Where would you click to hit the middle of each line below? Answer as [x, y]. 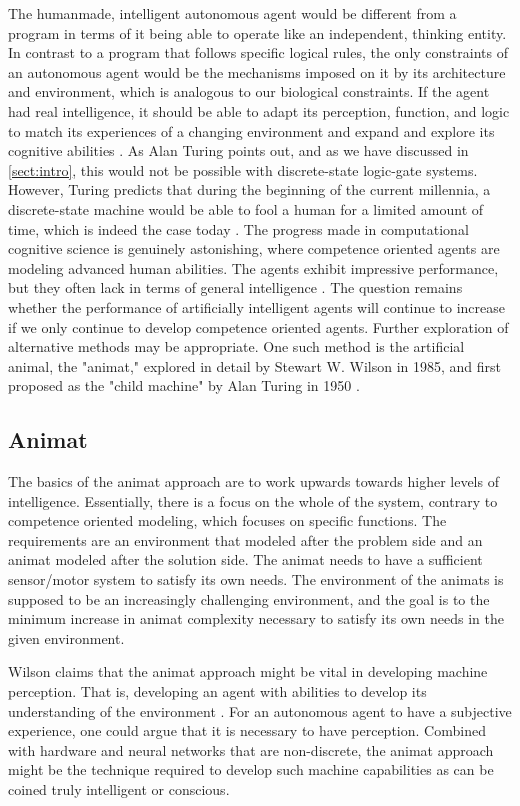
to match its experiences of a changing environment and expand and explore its [251, 130]
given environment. [66, 637]
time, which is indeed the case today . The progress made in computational [238, 228]
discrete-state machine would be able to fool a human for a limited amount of [246, 208]
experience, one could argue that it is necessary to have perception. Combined [247, 730]
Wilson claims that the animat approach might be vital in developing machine [248, 671]
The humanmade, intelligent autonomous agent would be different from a [232, 13]
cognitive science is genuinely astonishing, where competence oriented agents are [254, 248]
